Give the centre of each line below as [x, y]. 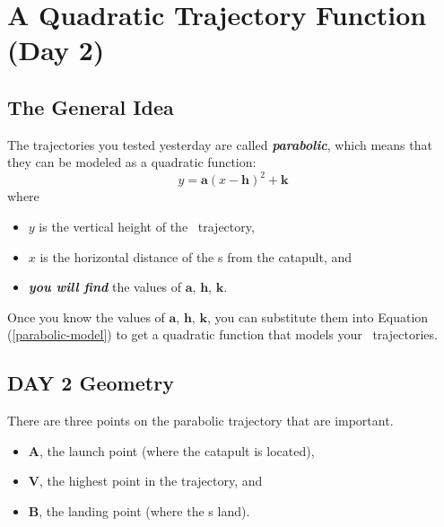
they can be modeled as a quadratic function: [132, 162]
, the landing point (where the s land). [144, 511]
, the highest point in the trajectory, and [151, 481]
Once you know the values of [86, 316]
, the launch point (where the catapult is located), [177, 450]
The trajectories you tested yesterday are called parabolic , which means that [220, 144]
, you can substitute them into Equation [318, 316]
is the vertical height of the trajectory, [147, 227]
